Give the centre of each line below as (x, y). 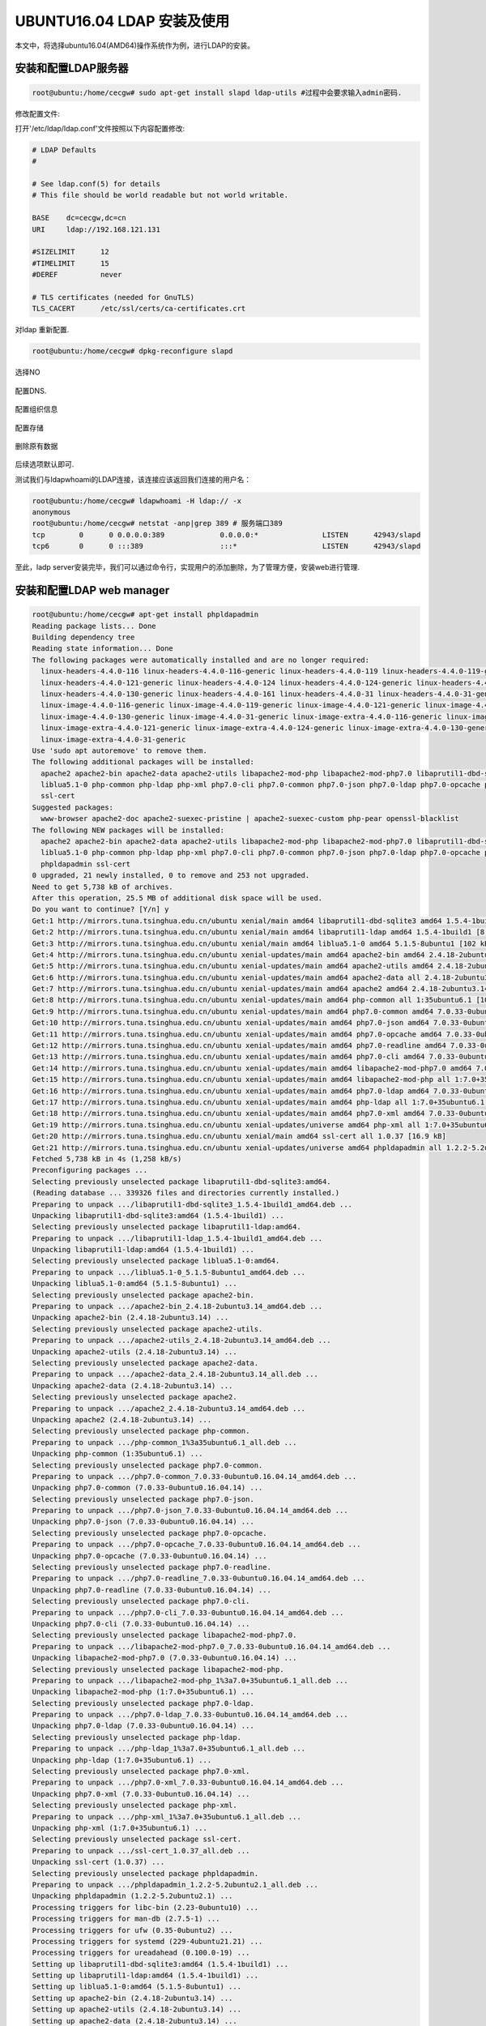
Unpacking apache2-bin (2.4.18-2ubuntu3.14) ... (130, 1318)
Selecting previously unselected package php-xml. (135, 1806)
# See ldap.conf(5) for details (96, 184)
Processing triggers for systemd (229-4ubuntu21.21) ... (147, 1941)
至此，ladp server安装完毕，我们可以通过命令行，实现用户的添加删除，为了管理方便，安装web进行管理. (188, 567)
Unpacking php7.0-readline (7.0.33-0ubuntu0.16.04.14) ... (151, 1590)
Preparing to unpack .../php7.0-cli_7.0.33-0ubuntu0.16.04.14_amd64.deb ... (188, 1612)
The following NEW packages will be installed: (128, 830)
